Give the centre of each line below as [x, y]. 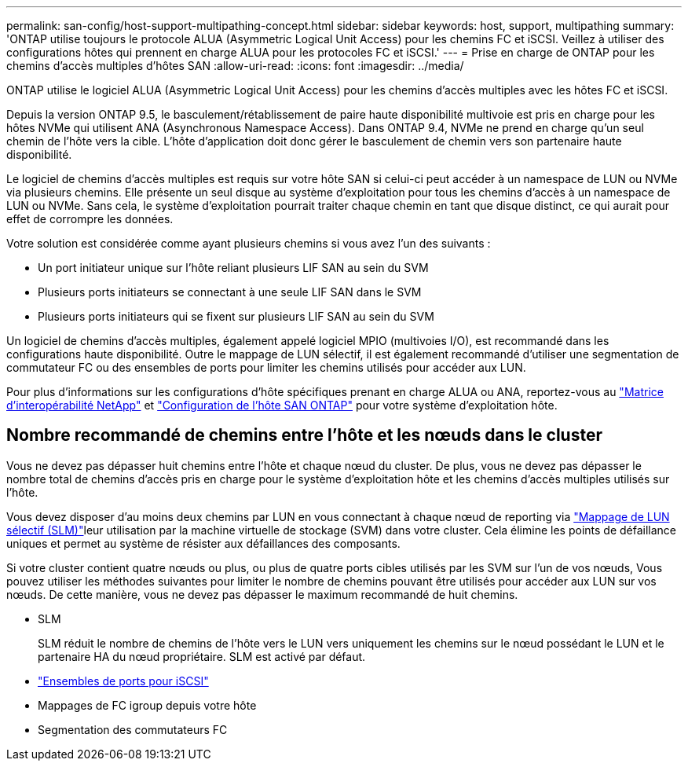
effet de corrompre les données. [90, 219]
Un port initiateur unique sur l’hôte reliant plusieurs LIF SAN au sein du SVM [233, 268]
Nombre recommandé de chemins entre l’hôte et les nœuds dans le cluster [304, 435]
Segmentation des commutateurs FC [133, 729]
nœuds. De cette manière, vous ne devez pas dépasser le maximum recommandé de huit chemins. [262, 594]
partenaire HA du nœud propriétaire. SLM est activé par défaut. [202, 656]
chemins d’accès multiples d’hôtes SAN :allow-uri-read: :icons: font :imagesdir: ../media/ [235, 66]
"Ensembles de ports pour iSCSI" [123, 681]
